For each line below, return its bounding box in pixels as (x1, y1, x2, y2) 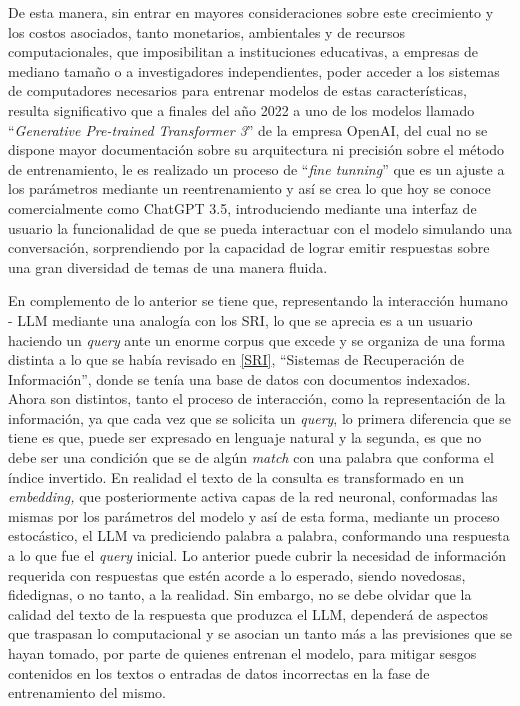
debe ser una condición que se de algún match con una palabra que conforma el (8, 447, 494, 468)
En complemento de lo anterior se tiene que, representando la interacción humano (8, 290, 508, 311)
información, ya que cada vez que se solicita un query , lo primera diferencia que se (8, 407, 511, 428)
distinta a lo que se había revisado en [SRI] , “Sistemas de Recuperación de (8, 349, 464, 370)
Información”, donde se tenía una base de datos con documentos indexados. (8, 368, 471, 389)
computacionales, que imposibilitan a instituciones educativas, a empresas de (8, 41, 478, 62)
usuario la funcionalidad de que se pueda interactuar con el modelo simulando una (8, 217, 512, 238)
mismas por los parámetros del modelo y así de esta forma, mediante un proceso (8, 505, 500, 526)
